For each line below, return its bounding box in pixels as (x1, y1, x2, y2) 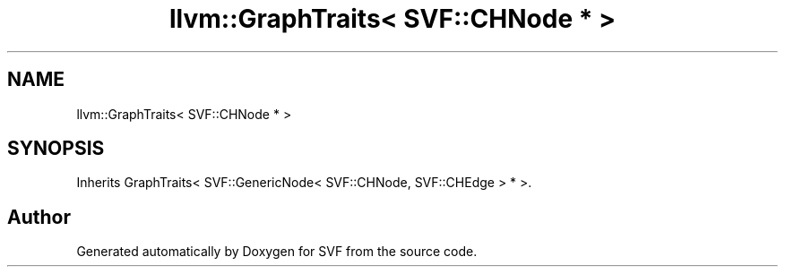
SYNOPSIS (7, 137, 105, 160)
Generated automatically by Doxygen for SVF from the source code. (76, 244, 478, 260)
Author (7, 205, 71, 228)
